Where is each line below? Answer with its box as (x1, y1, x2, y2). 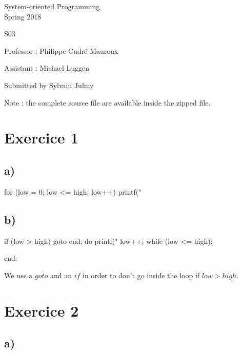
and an (50, 269, 72, 280)
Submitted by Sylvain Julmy (4, 79, 94, 90)
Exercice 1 (4, 127, 79, 148)
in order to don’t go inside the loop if (83, 269, 200, 280)
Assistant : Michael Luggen (4, 63, 90, 73)
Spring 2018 (4, 11, 42, 22)
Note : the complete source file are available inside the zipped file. (4, 97, 211, 108)
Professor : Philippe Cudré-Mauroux (4, 45, 118, 56)
